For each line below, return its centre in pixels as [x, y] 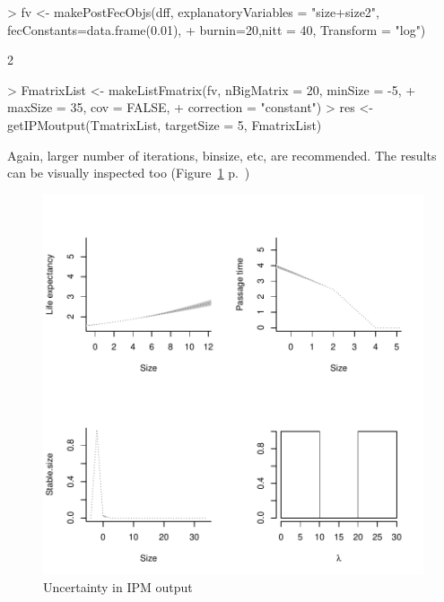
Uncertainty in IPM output [118, 587]
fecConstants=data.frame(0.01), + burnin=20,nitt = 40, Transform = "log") [217, 29]
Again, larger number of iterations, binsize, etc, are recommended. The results [222, 155]
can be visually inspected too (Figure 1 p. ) [129, 173]
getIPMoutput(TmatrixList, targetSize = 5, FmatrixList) [165, 124]
